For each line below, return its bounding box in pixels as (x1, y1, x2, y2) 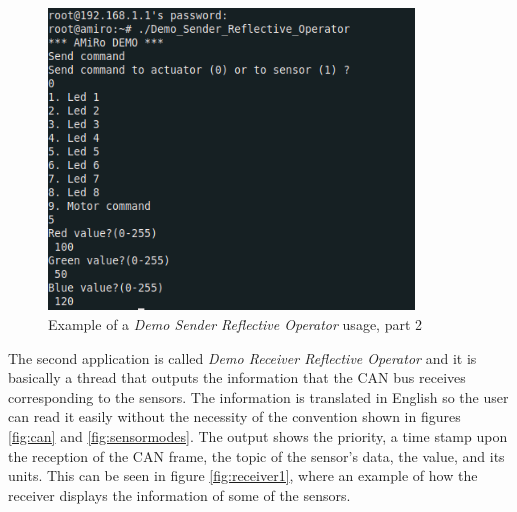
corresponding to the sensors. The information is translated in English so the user (8, 386, 509, 407)
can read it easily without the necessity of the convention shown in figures (8, 406, 461, 427)
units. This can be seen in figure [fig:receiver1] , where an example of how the (8, 465, 478, 486)
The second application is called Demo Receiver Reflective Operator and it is (8, 347, 477, 368)
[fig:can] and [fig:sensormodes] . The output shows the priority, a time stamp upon (8, 425, 508, 446)
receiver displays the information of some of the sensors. (8, 484, 351, 505)
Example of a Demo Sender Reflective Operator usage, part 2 (48, 313, 423, 334)
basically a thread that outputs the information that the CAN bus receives (8, 367, 466, 388)
